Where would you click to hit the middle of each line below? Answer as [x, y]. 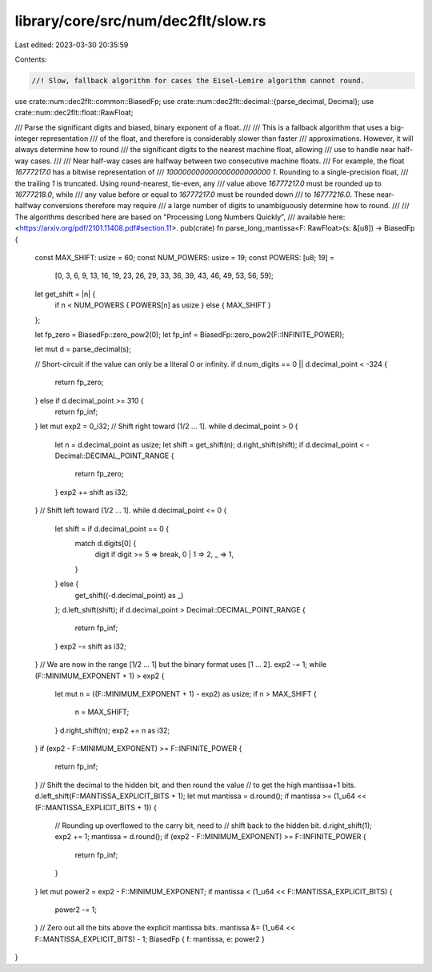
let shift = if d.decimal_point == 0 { [112, 528]
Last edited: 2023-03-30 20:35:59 [72, 45]
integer [27, 139]
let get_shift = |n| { [65, 294]
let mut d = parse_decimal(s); [83, 349]
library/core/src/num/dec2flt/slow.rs [140, 21]
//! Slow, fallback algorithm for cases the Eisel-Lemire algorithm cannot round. [198, 80]
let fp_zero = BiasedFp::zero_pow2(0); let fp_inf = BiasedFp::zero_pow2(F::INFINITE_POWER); [190, 334]
